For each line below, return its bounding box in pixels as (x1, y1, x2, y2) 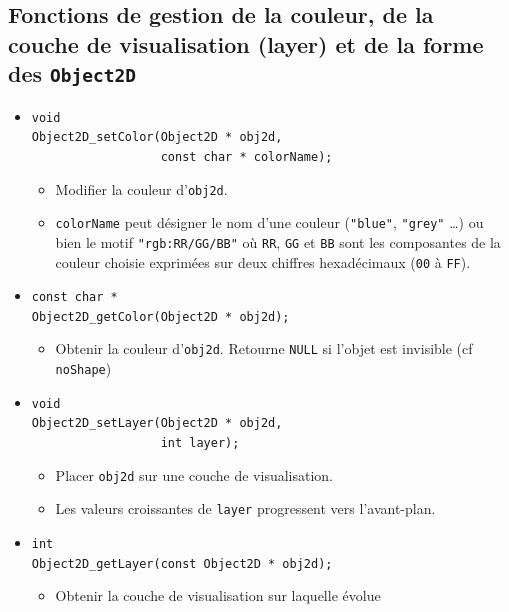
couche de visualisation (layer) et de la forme (8, 28, 484, 59)
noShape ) (55, 358, 112, 379)
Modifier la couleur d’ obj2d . (55, 178, 228, 199)
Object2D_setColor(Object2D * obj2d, (31, 130, 283, 145)
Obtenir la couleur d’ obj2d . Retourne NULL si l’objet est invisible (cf (55, 338, 473, 359)
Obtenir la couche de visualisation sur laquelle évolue (55, 585, 381, 606)
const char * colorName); (160, 149, 333, 164)
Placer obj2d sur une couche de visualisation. (55, 464, 334, 485)
